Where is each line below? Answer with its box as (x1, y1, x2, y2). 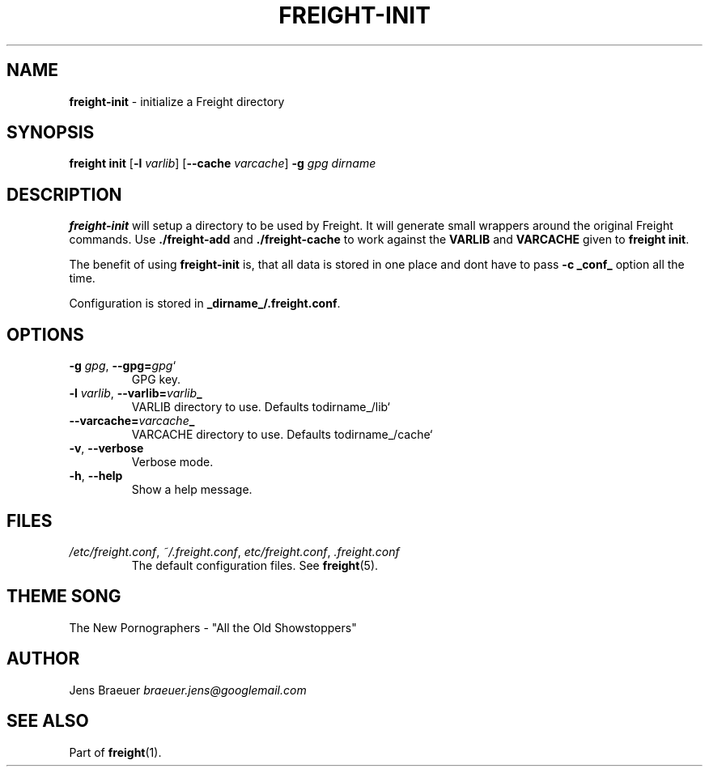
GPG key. (131, 372, 181, 387)
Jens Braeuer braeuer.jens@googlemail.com (69, 682, 307, 697)
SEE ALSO (6, 711, 89, 732)
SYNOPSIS (6, 122, 95, 143)
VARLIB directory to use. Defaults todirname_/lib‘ (131, 400, 390, 414)
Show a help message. (131, 482, 253, 497)
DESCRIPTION (6, 184, 122, 205)
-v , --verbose (69, 441, 144, 456)
